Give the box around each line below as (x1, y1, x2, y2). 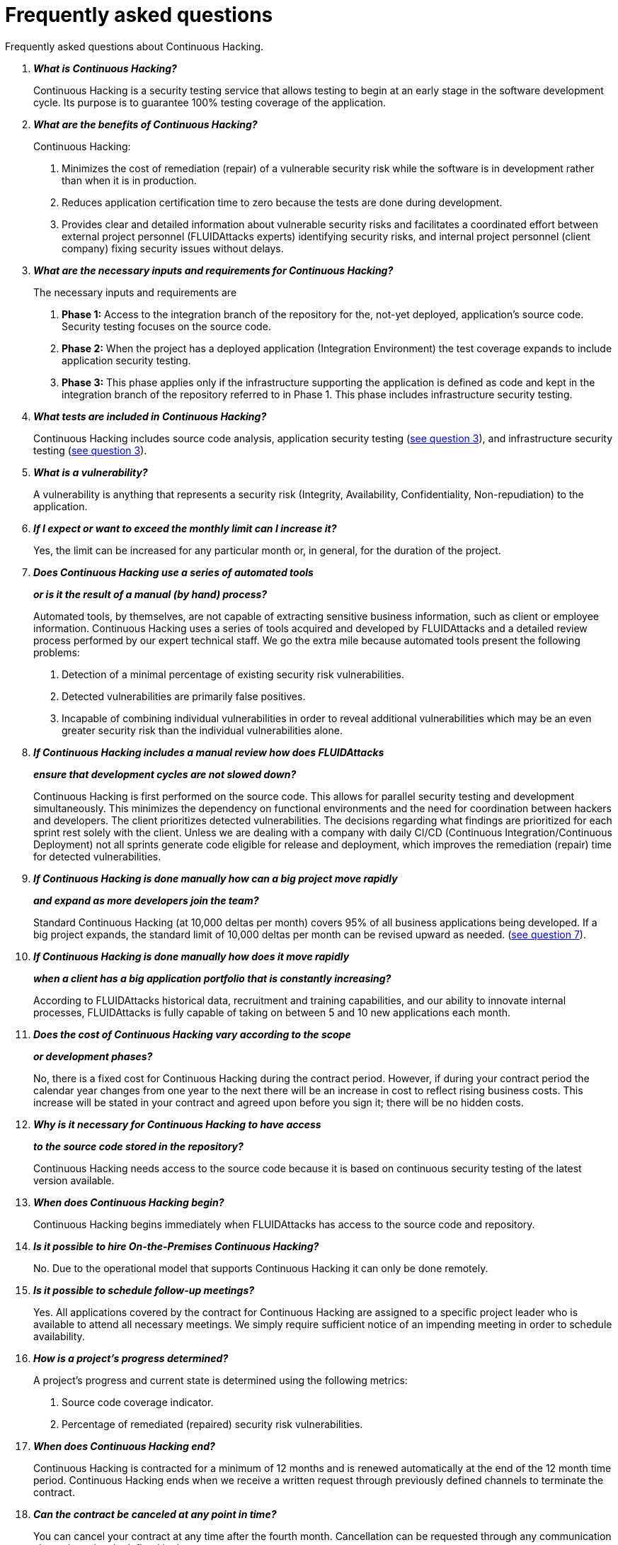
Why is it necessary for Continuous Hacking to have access (33, 1118, 321, 1130)
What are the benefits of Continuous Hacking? (33, 118, 258, 130)
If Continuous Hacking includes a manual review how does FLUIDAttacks (33, 746, 384, 758)
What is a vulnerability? (33, 466, 148, 478)
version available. (33, 1174, 115, 1186)
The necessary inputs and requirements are (33, 286, 237, 298)
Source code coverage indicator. (62, 1395, 214, 1408)
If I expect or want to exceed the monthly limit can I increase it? (33, 522, 337, 534)
